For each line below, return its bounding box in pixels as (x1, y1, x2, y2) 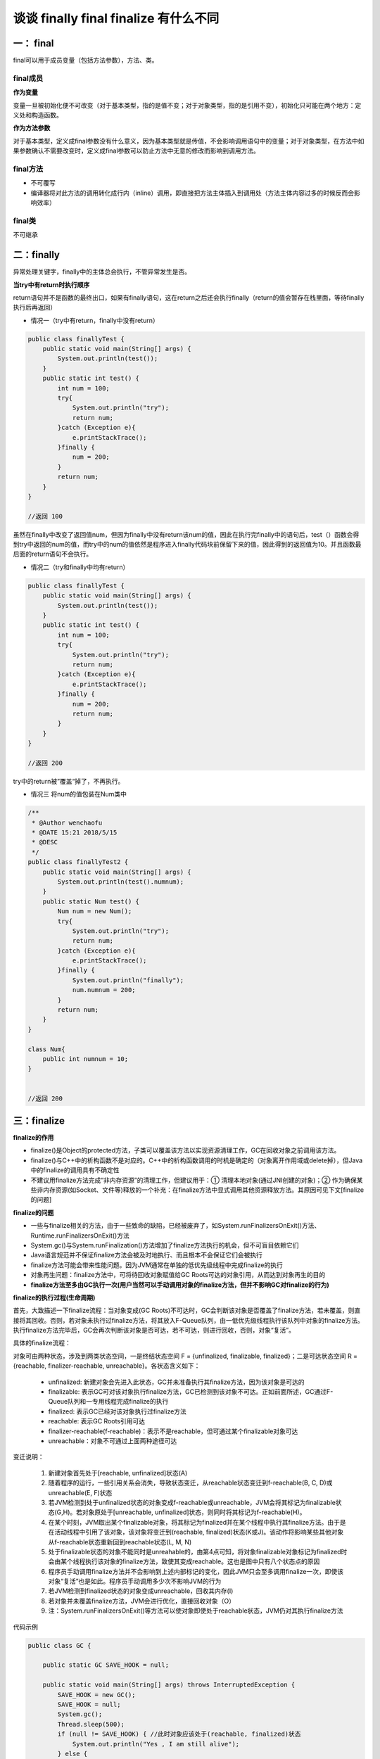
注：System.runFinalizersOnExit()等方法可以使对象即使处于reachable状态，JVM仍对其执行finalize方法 (48, 1606, 344, 1615)
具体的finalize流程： (13, 1339, 72, 1347)
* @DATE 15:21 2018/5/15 (32, 829, 118, 837)
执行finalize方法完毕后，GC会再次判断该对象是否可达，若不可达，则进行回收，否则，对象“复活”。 (13, 1326, 296, 1335)
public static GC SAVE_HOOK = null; (42, 1661, 169, 1669)
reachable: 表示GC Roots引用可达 (48, 1417, 146, 1425)
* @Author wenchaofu (32, 818, 103, 827)
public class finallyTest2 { (27, 858, 129, 866)
